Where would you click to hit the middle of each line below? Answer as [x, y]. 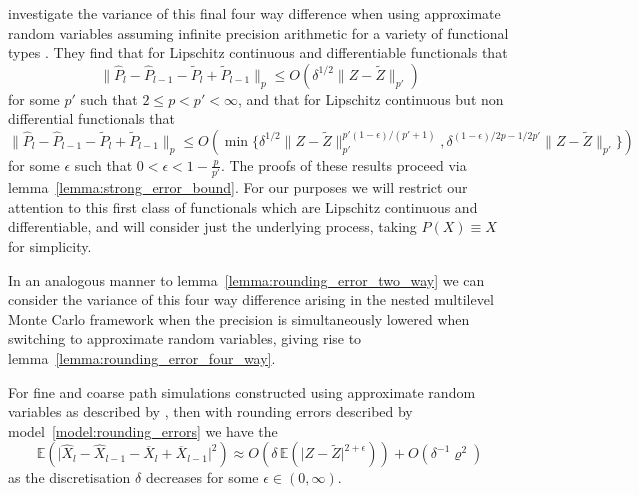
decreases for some [202, 477]
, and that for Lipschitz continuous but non [370, 98]
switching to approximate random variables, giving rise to [185, 338]
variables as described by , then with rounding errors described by [210, 411]
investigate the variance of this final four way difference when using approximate [254, 13]
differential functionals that [91, 118]
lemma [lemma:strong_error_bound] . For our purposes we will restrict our [238, 187]
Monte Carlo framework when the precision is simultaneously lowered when [239, 318]
